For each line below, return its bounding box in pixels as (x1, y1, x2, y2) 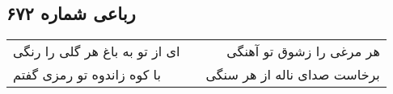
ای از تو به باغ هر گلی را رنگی (13, 42, 180, 61)
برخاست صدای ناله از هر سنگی (205, 65, 380, 84)
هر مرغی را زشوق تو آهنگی (226, 42, 380, 61)
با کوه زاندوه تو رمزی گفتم (13, 65, 161, 84)
